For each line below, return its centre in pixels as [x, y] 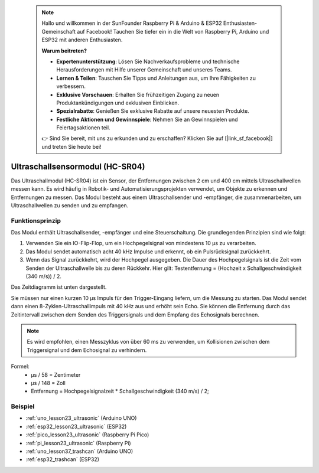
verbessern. [71, 86]
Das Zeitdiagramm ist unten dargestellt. [59, 287]
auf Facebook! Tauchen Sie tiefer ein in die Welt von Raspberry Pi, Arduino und [173, 31]
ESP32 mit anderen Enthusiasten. [82, 40]
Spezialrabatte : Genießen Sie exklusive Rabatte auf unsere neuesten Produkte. [153, 111]
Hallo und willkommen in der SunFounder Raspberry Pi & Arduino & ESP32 [132, 23]
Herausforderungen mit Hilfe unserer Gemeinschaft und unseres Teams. [144, 70]
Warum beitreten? [64, 51]
